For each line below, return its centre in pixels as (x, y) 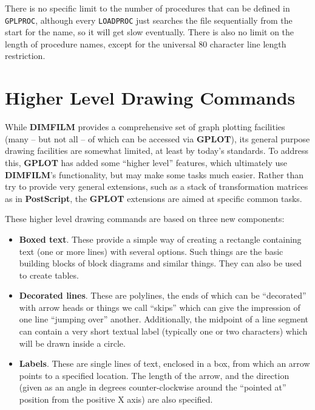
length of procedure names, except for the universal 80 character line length (146, 43)
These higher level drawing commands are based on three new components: (145, 219)
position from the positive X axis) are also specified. (116, 399)
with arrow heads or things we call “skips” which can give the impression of (160, 307)
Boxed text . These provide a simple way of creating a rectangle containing (160, 239)
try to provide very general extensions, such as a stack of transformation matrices (157, 186)
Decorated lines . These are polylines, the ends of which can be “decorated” (163, 295)
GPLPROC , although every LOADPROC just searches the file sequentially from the (149, 20)
